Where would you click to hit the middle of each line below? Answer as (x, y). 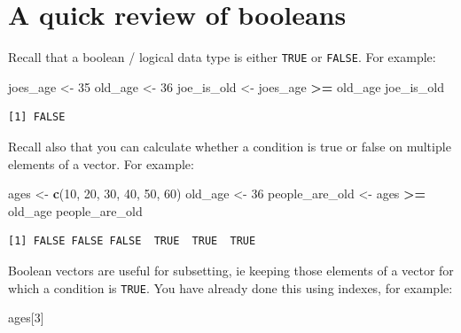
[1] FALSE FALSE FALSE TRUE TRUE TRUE (132, 241)
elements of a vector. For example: (101, 163)
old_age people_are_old (75, 210)
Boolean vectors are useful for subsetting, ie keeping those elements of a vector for (231, 270)
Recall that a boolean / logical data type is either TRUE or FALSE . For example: (222, 57)
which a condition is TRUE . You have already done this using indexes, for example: (230, 287)
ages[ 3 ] (26, 318)
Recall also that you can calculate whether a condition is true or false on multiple (230, 146)
